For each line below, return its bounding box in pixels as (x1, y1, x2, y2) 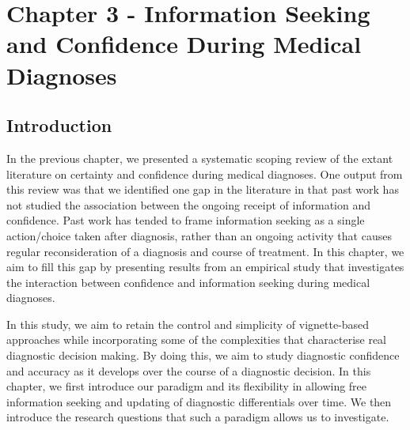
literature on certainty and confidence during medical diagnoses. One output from (6, 165, 403, 182)
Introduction (6, 113, 112, 138)
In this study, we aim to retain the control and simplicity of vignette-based (6, 315, 370, 332)
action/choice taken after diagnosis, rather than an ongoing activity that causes (6, 227, 392, 243)
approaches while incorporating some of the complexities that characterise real (6, 331, 387, 348)
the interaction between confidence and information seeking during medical (6, 273, 370, 290)
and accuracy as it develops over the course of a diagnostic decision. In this (6, 362, 371, 379)
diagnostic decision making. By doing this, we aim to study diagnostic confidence (6, 347, 400, 364)
